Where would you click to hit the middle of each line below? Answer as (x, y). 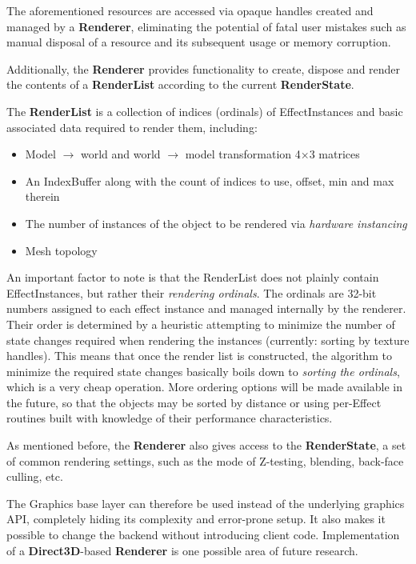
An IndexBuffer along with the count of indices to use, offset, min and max (210, 180)
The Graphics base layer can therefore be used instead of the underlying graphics (206, 503)
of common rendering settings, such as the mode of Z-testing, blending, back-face (205, 460)
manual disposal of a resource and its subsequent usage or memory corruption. (199, 42)
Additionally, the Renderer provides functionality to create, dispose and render (204, 68)
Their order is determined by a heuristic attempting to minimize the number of (201, 324)
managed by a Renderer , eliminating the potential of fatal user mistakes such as (206, 26)
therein (42, 196)
